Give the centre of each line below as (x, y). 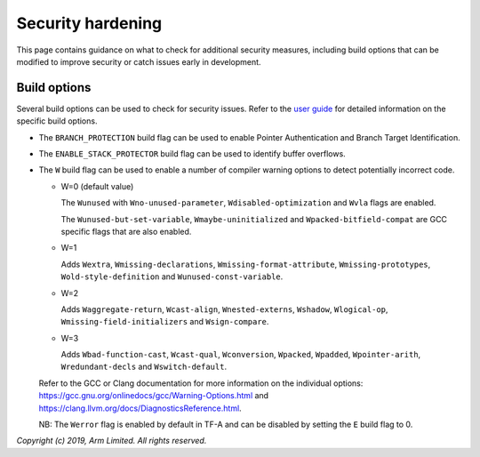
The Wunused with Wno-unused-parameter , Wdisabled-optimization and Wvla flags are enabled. (248, 203)
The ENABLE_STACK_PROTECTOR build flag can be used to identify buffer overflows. (192, 154)
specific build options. (57, 121)
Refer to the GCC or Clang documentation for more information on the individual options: (201, 383)
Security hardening (89, 23)
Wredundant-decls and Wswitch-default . (144, 367)
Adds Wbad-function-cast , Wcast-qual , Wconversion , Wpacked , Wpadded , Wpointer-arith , (241, 355)
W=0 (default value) (97, 186)
